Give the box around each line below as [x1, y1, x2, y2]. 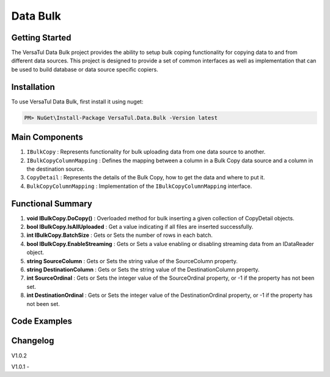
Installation [11, 81, 55, 92]
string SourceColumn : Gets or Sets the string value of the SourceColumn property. [26, 257, 238, 264]
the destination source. [26, 165, 85, 173]
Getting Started [11, 32, 71, 43]
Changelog [11, 335, 54, 346]
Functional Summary [11, 198, 93, 209]
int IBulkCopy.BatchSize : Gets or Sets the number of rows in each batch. [26, 231, 213, 239]
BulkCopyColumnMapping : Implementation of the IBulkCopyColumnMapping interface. [26, 182, 252, 190]
